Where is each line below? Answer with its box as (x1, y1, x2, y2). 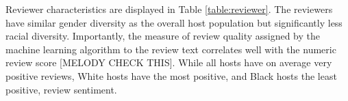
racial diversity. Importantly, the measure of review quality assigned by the (5, 29, 321, 43)
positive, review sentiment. (5, 82, 117, 96)
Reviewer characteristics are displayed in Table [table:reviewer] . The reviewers (5, 2, 333, 16)
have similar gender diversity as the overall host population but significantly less (5, 15, 343, 29)
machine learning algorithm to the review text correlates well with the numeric (5, 42, 336, 56)
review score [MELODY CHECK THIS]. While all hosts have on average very (5, 55, 332, 70)
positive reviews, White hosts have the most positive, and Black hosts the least (5, 68, 337, 83)
